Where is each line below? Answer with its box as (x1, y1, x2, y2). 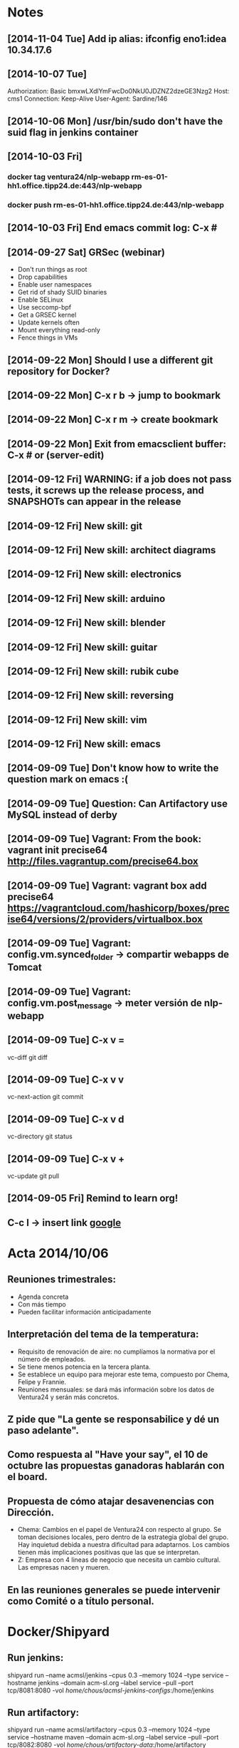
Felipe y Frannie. (17, 1377, 67, 1386)
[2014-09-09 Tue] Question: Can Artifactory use (7, 797, 228, 809)
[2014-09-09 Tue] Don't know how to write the (7, 762, 219, 775)
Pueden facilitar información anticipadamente (17, 1307, 152, 1316)
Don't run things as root (17, 265, 87, 274)
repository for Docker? (7, 365, 110, 377)
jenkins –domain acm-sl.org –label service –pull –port (38, 1678, 193, 1687)
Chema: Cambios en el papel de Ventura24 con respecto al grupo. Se (17, 1525, 222, 1534)
